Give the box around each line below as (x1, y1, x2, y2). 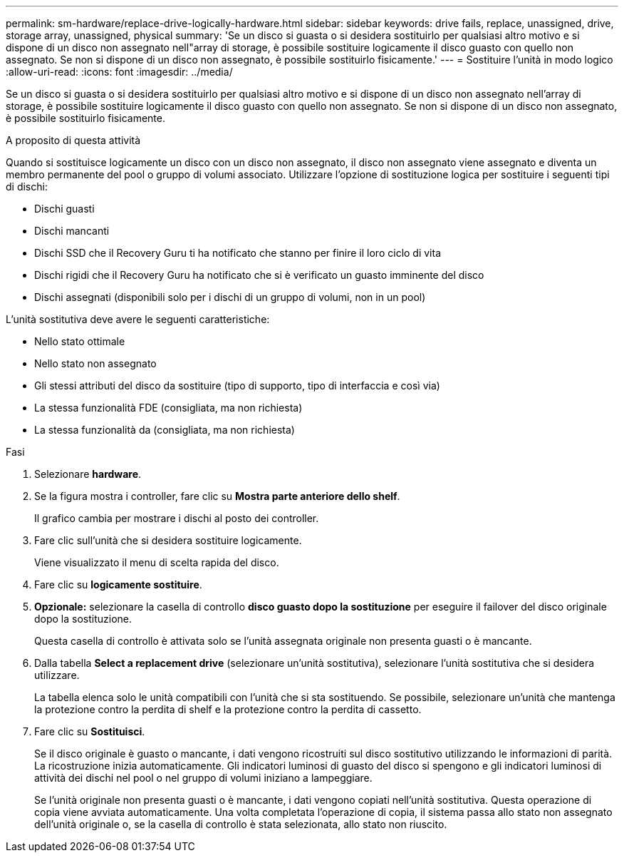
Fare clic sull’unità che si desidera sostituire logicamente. (34, 534, 302, 546)
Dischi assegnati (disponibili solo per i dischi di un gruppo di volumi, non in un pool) (34, 291, 426, 303)
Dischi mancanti (34, 225, 110, 237)
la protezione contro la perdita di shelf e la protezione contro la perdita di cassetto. (34, 703, 422, 715)
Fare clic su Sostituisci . (34, 725, 145, 737)
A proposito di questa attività (6, 134, 141, 146)
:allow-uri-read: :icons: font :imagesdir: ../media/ (6, 66, 233, 78)
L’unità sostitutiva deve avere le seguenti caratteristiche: (6, 313, 270, 325)
